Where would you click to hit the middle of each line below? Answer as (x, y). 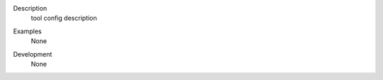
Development (33, 54)
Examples (27, 31)
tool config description (64, 18)
